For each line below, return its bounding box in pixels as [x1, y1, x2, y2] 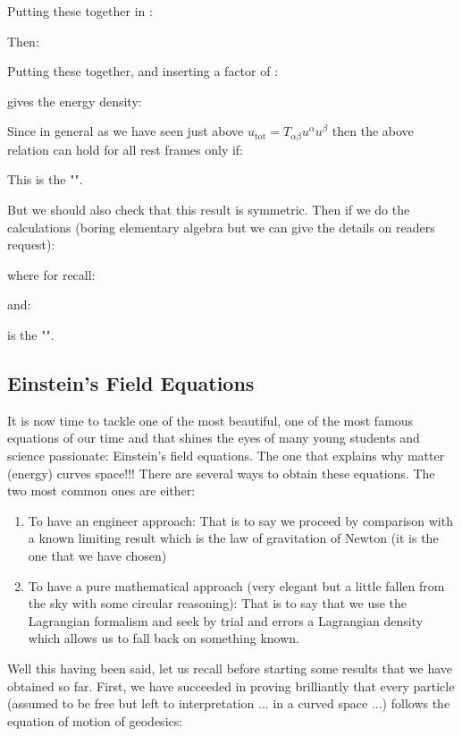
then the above [332, 122, 414, 140]
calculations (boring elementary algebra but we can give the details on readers [7, 217, 435, 236]
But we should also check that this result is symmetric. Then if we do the [7, 200, 410, 219]
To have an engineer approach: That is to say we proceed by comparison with [28, 511, 453, 529]
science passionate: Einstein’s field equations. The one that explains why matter [7, 445, 445, 464]
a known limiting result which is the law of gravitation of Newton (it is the [28, 529, 439, 547]
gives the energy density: [7, 91, 142, 110]
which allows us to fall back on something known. [28, 629, 299, 647]
